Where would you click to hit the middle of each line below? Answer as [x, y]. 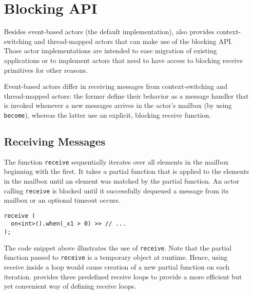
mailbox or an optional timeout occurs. [62, 200]
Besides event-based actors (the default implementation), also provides [109, 31]
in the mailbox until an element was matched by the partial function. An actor [122, 180]
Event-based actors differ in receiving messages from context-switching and [116, 86]
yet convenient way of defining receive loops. [70, 286]
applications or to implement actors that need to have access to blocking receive [123, 60]
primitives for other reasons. [46, 70]
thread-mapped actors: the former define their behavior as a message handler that [126, 95]
